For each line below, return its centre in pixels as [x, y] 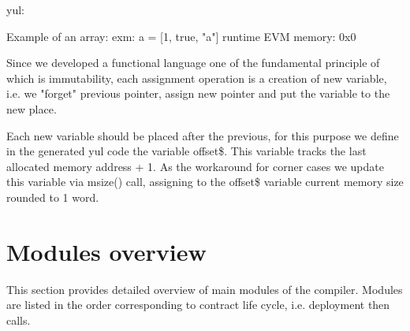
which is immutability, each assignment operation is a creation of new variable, [197, 78]
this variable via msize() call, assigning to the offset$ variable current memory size [205, 182]
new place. [32, 108]
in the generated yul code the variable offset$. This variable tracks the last [186, 151]
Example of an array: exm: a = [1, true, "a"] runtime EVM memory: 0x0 [181, 36]
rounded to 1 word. [53, 197]
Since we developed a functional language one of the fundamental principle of [193, 63]
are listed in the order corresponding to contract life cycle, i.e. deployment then [198, 305]
